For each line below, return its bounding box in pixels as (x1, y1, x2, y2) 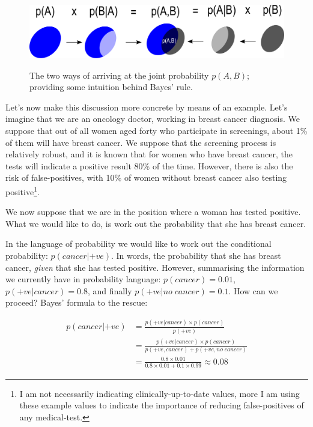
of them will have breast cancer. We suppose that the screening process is (5, 136, 276, 148)
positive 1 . (5, 183, 40, 198)
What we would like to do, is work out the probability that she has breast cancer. (5, 217, 306, 229)
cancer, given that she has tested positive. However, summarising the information (5, 261, 305, 273)
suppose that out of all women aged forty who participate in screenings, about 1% (5, 124, 308, 136)
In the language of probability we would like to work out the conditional (5, 237, 272, 250)
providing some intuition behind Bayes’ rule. (29, 80, 193, 93)
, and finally (88, 284, 132, 297)
